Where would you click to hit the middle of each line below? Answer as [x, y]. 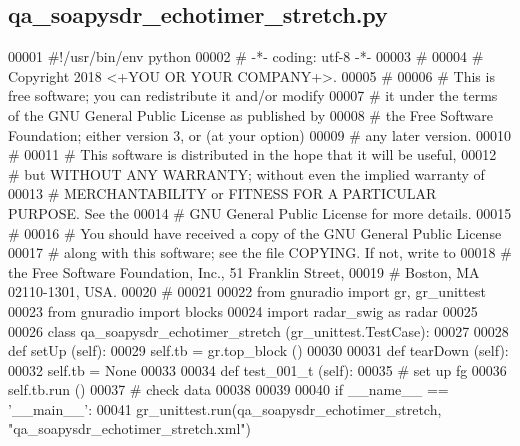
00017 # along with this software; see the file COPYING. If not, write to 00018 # [260, 252]
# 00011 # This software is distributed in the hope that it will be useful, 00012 [252, 154]
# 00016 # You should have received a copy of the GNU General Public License [255, 232]
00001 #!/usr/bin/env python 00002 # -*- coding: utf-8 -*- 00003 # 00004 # [246, 56]
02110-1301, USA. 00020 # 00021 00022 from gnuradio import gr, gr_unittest [247, 291]
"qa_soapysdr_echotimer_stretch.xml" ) [129, 428]
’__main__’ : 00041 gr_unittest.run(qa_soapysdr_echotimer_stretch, [225, 408]
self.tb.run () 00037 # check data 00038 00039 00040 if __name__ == [228, 389]
